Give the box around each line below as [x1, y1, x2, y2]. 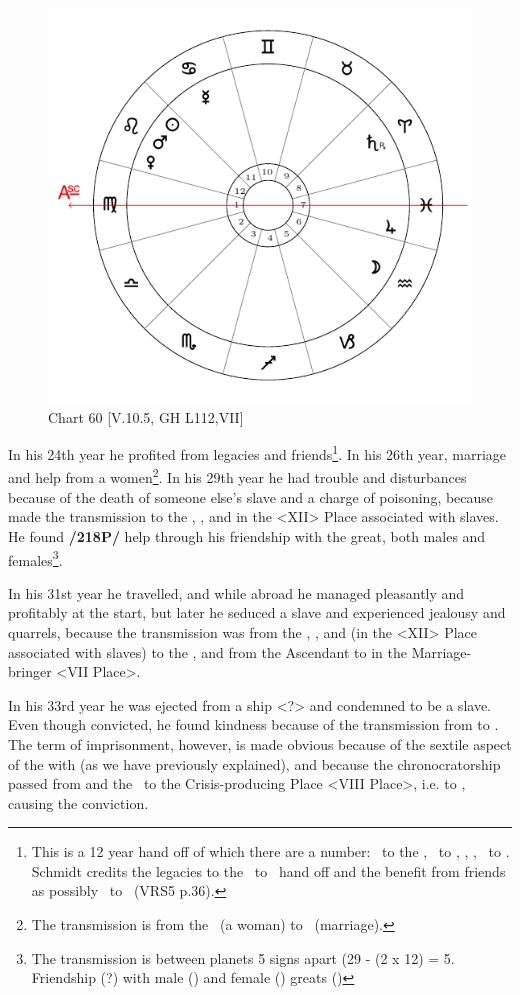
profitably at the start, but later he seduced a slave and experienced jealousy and [8, 602, 506, 623]
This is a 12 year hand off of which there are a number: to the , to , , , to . [31, 841, 510, 862]
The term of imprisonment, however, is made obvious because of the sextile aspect [8, 733, 512, 754]
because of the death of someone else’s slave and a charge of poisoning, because [8, 486, 494, 507]
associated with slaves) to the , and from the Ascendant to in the [8, 641, 407, 662]
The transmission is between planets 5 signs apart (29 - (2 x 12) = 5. [31, 947, 455, 968]
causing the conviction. [8, 792, 149, 813]
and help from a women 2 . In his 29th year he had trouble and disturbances [8, 464, 467, 488]
